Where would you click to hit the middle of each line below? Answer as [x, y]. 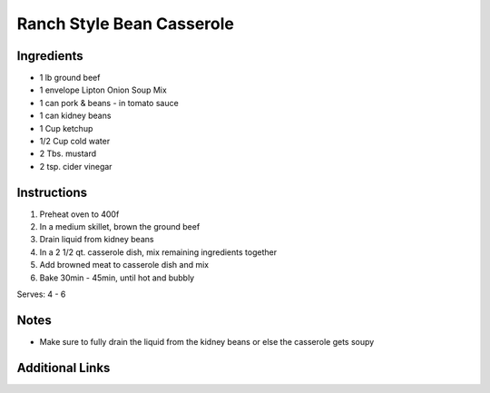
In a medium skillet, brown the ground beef [120, 227]
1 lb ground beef [70, 78]
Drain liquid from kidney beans [97, 240]
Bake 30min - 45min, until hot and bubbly [117, 278]
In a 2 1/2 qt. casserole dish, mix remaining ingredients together [158, 252]
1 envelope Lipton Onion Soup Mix [103, 90]
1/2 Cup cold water [75, 142]
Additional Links [64, 368]
